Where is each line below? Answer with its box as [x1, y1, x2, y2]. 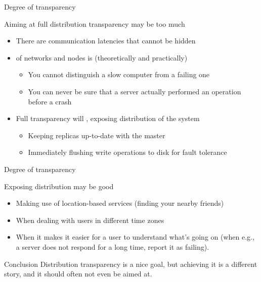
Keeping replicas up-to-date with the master [28, 130, 165, 140]
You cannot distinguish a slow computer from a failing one [28, 69, 210, 80]
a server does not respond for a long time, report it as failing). [16, 241, 209, 252]
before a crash [28, 96, 72, 106]
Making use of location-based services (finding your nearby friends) [16, 198, 224, 208]
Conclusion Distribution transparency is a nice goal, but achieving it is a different [4, 258, 257, 269]
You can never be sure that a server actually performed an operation [28, 86, 241, 96]
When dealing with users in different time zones [16, 214, 164, 225]
